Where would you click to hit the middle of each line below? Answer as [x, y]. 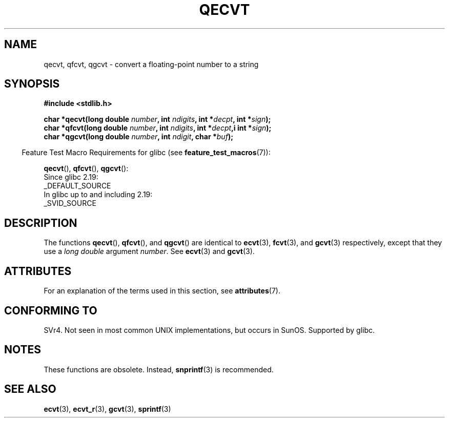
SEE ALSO [30, 389]
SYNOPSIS [32, 84]
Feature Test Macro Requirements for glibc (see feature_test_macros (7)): [146, 153]
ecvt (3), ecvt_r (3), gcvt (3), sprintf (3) [107, 409]
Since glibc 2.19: [71, 177]
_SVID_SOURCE [70, 203]
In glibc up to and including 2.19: [98, 195]
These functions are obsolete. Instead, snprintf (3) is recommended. [159, 369]
